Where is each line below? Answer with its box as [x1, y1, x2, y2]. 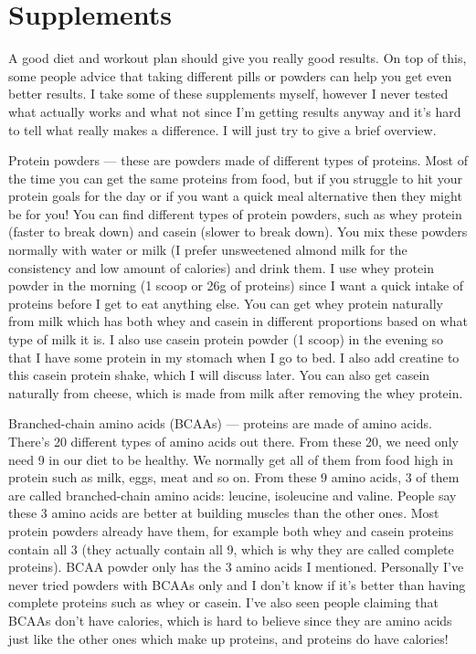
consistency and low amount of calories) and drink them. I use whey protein [8, 258, 434, 277]
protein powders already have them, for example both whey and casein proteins [8, 521, 454, 540]
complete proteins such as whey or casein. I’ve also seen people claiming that [8, 593, 439, 612]
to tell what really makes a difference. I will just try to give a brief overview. [8, 120, 437, 139]
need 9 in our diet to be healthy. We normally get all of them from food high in [8, 449, 454, 469]
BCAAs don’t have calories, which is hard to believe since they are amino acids [8, 610, 452, 629]
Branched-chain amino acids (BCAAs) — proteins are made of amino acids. [8, 414, 432, 433]
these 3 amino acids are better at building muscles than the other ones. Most [8, 503, 439, 522]
